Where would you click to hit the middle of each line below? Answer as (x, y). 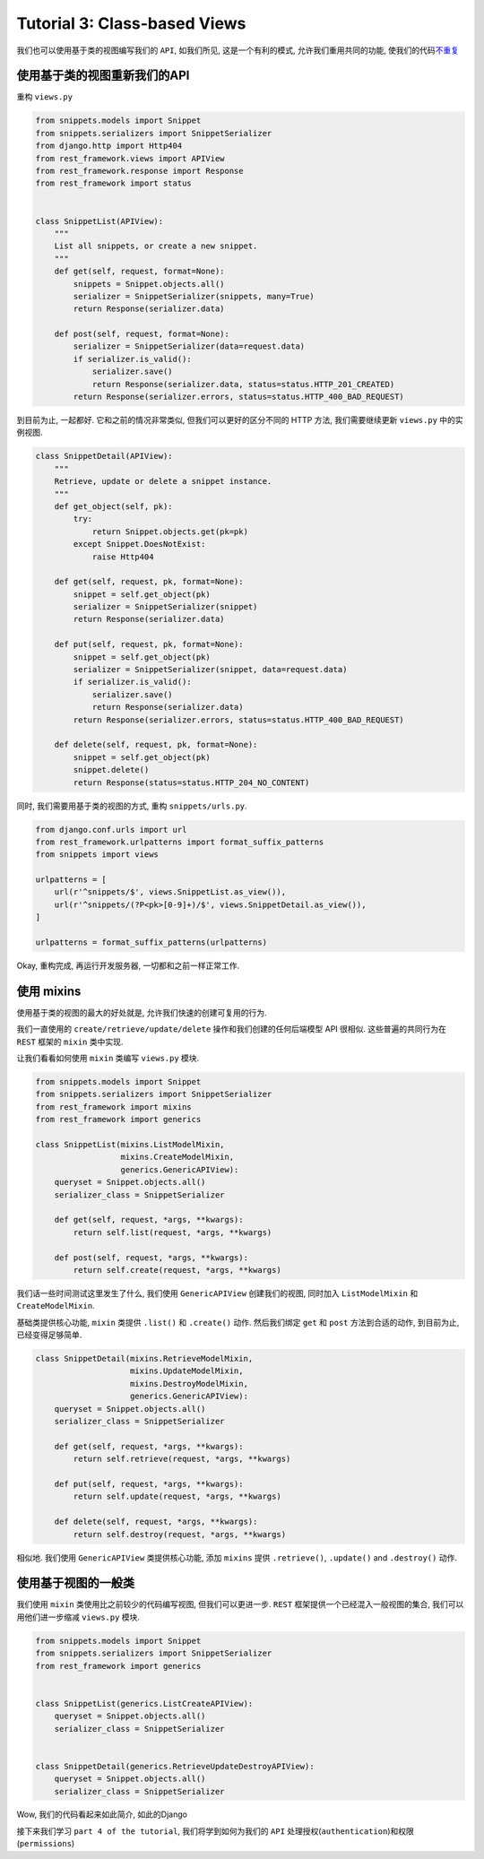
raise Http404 (123, 557)
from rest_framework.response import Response (139, 171)
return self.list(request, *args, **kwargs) (173, 1232)
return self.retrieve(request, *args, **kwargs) (182, 1459)
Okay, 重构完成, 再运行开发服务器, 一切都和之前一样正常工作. (128, 966)
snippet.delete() (111, 770)
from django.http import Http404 (109, 146)
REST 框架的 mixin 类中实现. (70, 1042)
